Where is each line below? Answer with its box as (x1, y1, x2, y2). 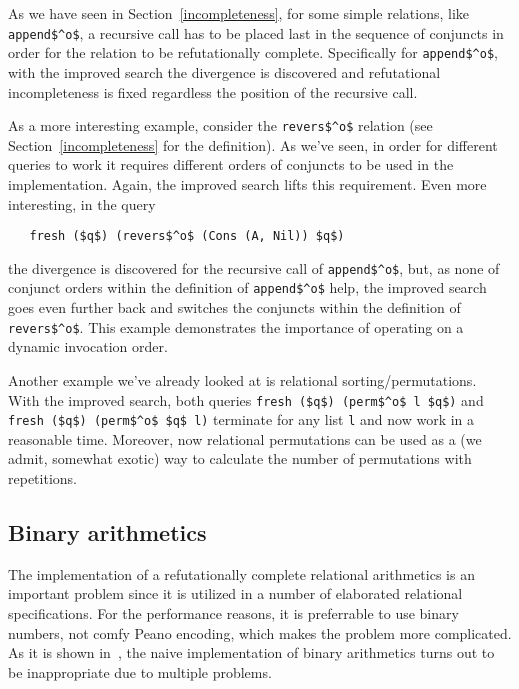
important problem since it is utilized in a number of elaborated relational (8, 583, 463, 604)
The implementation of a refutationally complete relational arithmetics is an (8, 563, 475, 584)
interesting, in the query (8, 193, 156, 214)
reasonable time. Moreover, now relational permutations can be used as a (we (8, 428, 482, 449)
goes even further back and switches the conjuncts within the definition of (8, 297, 461, 318)
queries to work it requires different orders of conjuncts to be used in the (8, 154, 454, 175)
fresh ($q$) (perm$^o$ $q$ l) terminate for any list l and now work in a (8, 409, 475, 430)
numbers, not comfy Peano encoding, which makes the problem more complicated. (8, 622, 512, 643)
